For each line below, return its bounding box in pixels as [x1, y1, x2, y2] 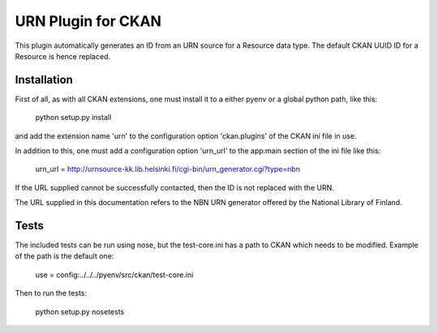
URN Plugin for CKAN [15, 12, 162, 30]
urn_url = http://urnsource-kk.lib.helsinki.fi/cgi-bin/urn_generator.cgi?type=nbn [35, 164, 300, 174]
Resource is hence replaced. [15, 51, 111, 61]
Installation [15, 73, 73, 87]
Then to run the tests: [15, 288, 88, 298]
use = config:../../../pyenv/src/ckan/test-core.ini [35, 270, 194, 280]
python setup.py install [35, 113, 112, 122]
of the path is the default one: [15, 251, 114, 261]
